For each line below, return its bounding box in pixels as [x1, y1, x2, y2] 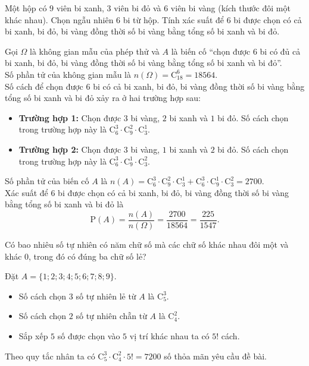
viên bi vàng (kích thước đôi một [170, 2, 291, 14]
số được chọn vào [57, 329, 120, 342]
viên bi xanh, [56, 2, 104, 14]
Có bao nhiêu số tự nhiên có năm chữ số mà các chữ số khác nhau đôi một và [5, 238, 289, 250]
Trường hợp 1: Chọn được [18, 111, 121, 124]
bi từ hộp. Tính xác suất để [123, 13, 224, 26]
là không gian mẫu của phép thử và [30, 45, 160, 57]
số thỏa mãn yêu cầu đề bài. [164, 349, 267, 362]
